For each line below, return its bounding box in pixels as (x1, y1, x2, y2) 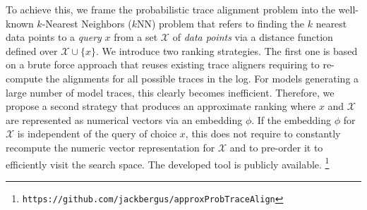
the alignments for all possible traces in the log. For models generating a (45, 70, 359, 85)
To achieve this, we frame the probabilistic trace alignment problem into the (6, 2, 335, 16)
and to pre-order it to (229, 140, 323, 154)
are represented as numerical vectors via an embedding (6, 112, 243, 127)
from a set (114, 30, 158, 44)
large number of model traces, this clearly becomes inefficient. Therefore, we (6, 85, 335, 99)
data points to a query (6, 30, 102, 44)
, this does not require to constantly (185, 126, 341, 141)
